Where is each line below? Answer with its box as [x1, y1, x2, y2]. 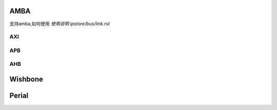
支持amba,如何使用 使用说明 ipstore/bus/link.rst [9, 21, 110, 27]
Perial [9, 91, 29, 100]
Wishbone [9, 75, 44, 84]
